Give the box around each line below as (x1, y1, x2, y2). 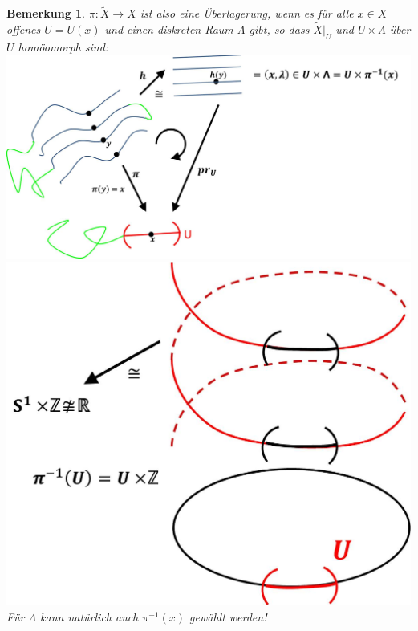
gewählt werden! (189, 608, 267, 625)
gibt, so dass (249, 21, 310, 38)
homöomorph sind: (18, 38, 109, 55)
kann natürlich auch (40, 608, 139, 625)
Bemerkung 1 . (6, 5, 86, 22)
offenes (6, 21, 41, 38)
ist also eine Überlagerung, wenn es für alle (140, 5, 354, 22)
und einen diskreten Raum (104, 21, 233, 38)
